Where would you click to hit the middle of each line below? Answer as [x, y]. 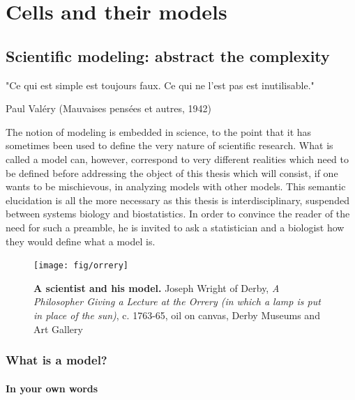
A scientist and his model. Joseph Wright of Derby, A [157, 287]
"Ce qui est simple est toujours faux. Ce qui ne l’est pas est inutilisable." [160, 85]
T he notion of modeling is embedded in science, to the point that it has [159, 131]
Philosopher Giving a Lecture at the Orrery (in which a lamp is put [177, 301]
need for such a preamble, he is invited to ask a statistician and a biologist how [175, 227]
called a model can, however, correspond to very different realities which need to [177, 159]
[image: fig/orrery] [81, 266]
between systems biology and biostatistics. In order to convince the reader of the [178, 214]
